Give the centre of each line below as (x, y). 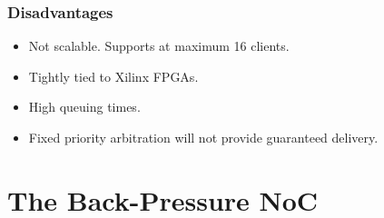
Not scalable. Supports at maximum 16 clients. (159, 46)
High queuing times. (84, 107)
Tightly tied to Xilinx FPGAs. (113, 76)
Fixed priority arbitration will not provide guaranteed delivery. (203, 137)
